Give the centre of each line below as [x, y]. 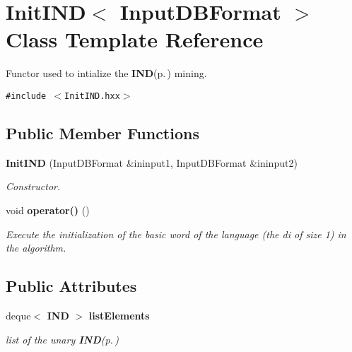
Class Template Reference [135, 39]
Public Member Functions [102, 133]
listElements [119, 315]
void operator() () [48, 210]
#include [26, 96]
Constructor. [33, 186]
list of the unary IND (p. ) [62, 339]
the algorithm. [36, 248]
